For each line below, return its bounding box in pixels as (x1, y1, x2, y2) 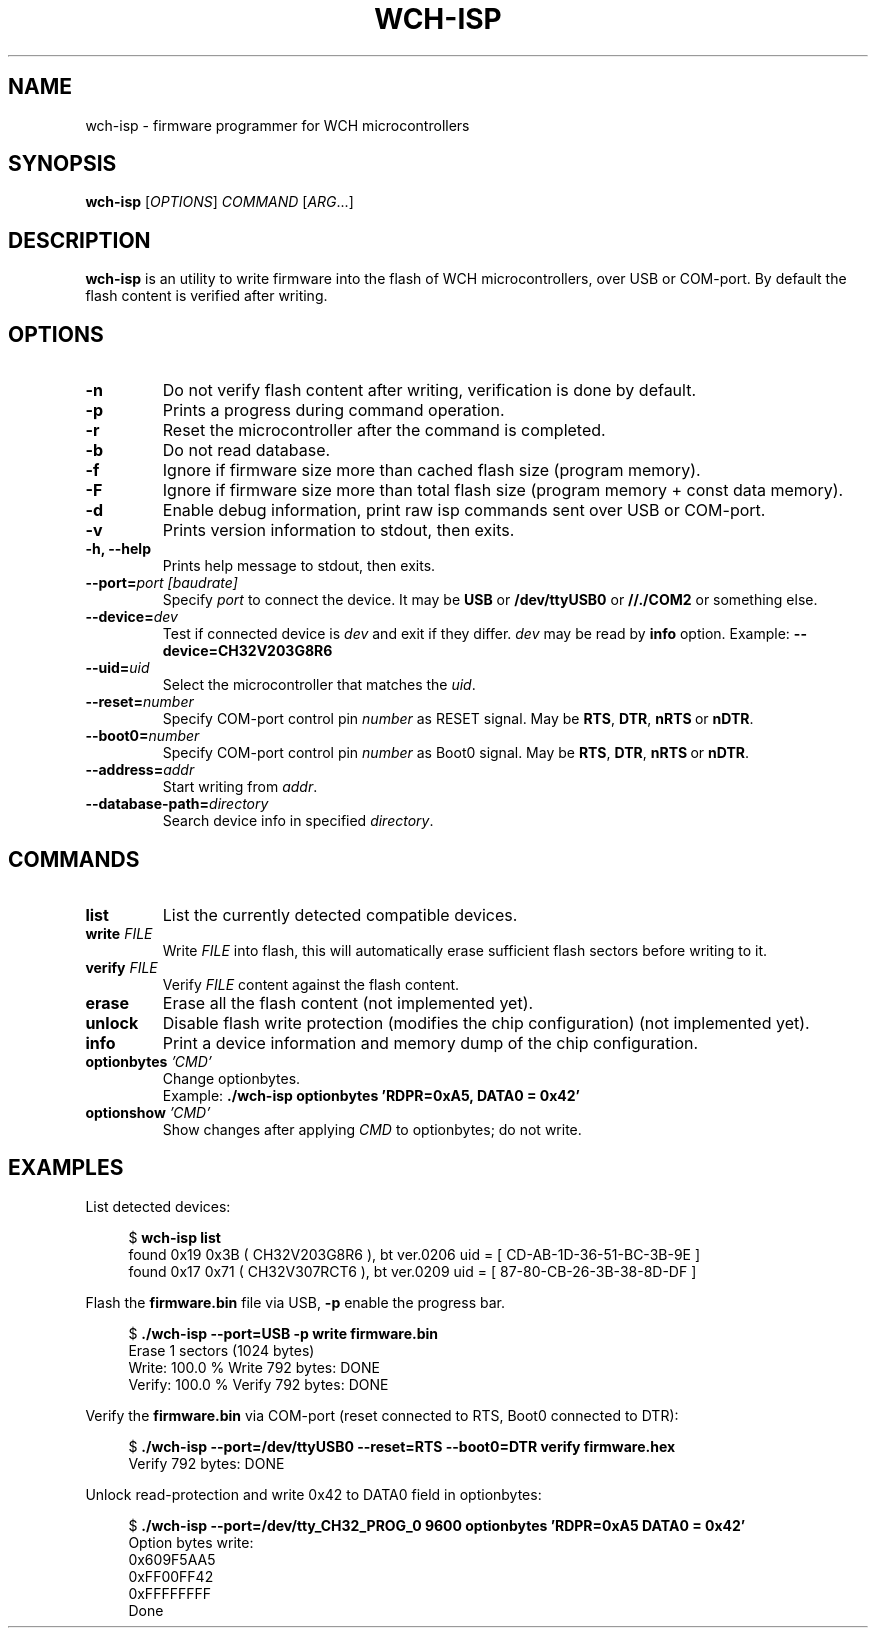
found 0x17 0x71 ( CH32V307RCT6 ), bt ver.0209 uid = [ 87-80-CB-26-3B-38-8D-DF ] (128, 1262, 697, 1280)
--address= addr (85, 761, 195, 779)
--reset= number (85, 693, 194, 711)
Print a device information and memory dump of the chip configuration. (162, 1032, 699, 1053)
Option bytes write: (128, 1533, 254, 1551)
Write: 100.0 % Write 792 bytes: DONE (128, 1358, 380, 1376)
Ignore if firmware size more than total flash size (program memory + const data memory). (162, 480, 844, 501)
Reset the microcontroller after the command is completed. (162, 420, 606, 441)
